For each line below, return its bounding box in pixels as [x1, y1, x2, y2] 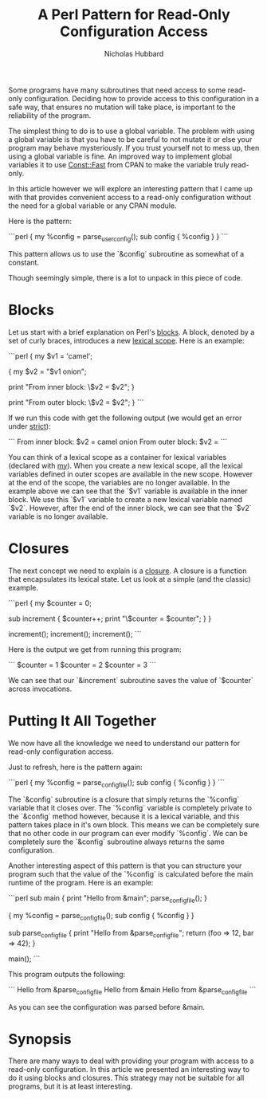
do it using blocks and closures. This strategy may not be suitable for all [8, 1073, 245, 1083]
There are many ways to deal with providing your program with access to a [8, 1056, 254, 1066]
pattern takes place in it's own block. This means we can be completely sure [8, 820, 260, 830]
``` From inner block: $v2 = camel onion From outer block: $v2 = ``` [8, 437, 228, 446]
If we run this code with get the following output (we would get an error [8, 413, 242, 422]
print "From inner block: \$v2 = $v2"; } [8, 382, 135, 391]
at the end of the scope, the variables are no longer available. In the [8, 477, 230, 487]
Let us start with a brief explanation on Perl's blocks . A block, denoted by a [8, 327, 255, 336]
